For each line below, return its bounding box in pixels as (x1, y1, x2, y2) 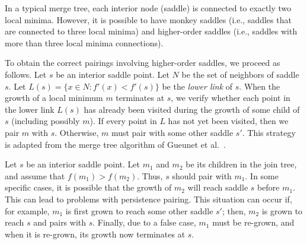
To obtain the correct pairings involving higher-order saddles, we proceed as (5, 56, 280, 69)
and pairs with (33, 216, 87, 229)
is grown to (261, 204, 303, 217)
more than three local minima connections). (5, 36, 164, 49)
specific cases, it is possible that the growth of (5, 181, 172, 194)
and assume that (5, 169, 65, 182)
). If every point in (89, 115, 157, 127)
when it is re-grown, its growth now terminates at (5, 227, 186, 240)
